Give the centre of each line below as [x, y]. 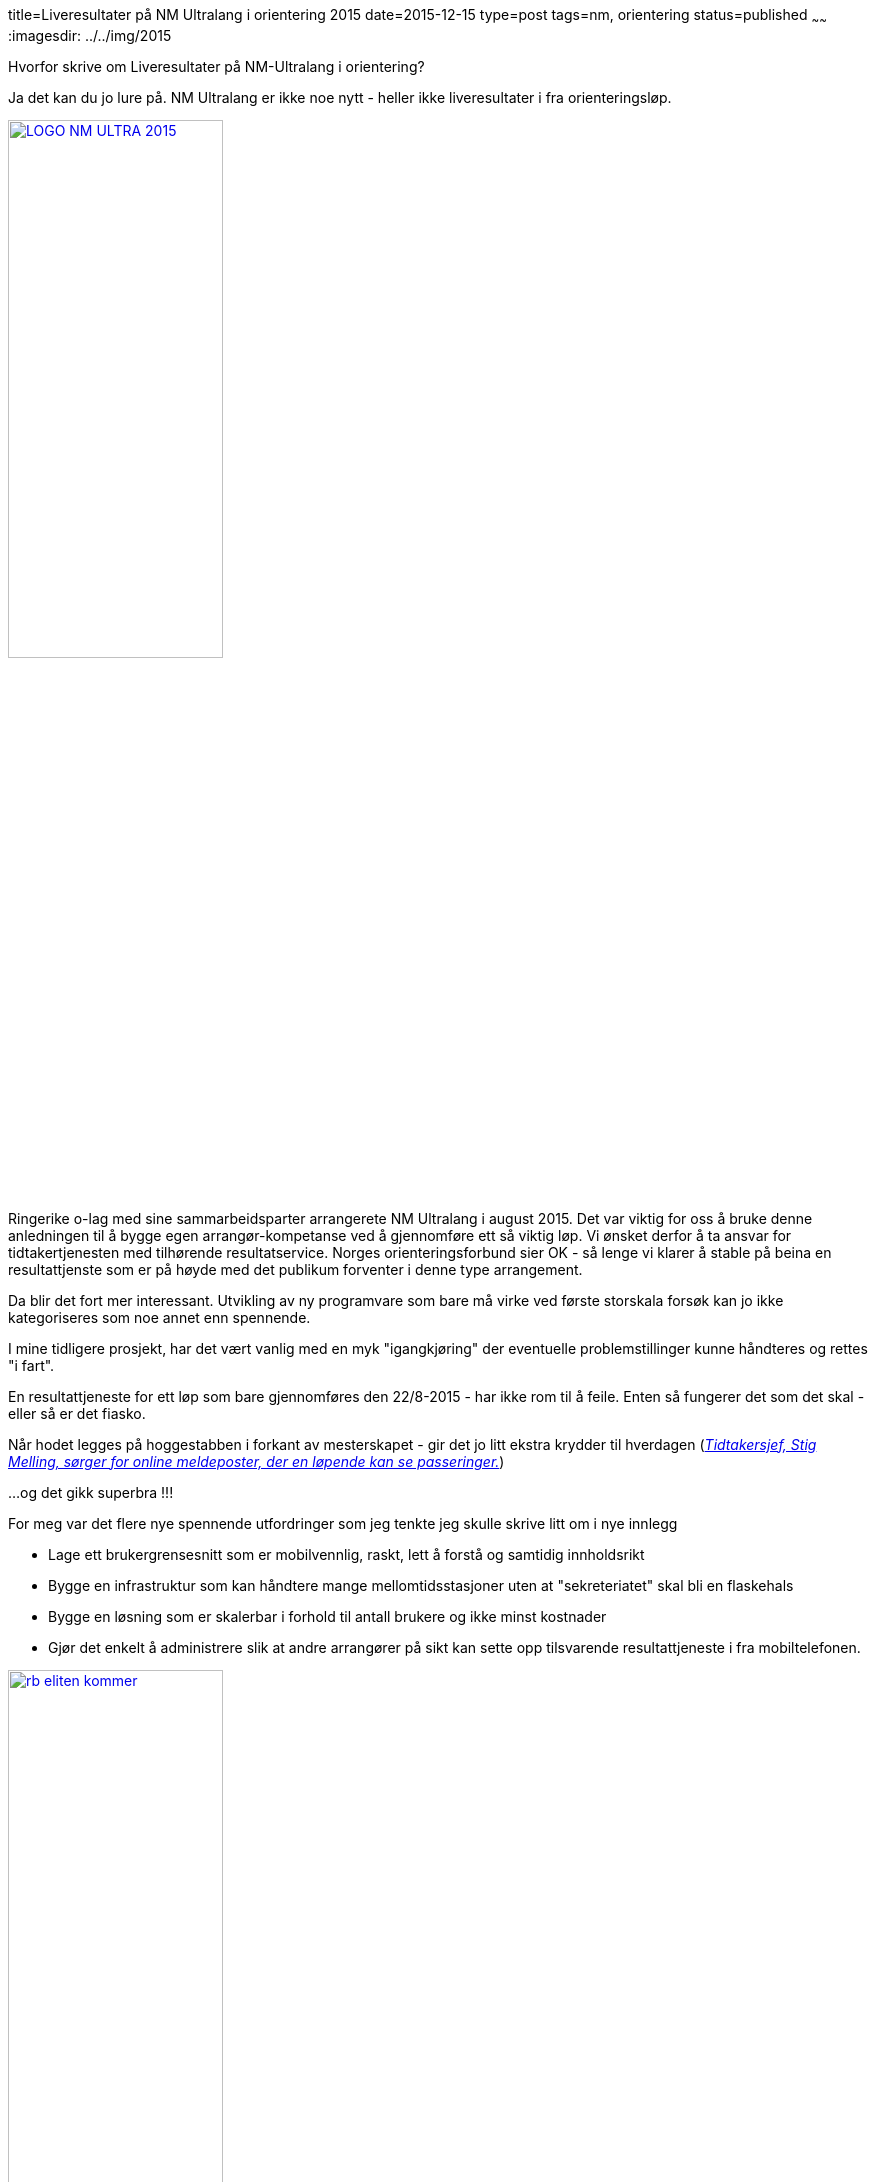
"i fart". [31, 1365]
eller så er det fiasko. [77, 1413]
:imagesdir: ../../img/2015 [90, 35]
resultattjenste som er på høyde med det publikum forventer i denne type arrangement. [295, 1269]
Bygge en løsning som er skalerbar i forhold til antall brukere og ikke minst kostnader [327, 1616]
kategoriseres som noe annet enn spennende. [159, 1317]
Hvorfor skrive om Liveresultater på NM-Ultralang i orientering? [216, 66]
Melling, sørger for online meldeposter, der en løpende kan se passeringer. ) [256, 1461]
